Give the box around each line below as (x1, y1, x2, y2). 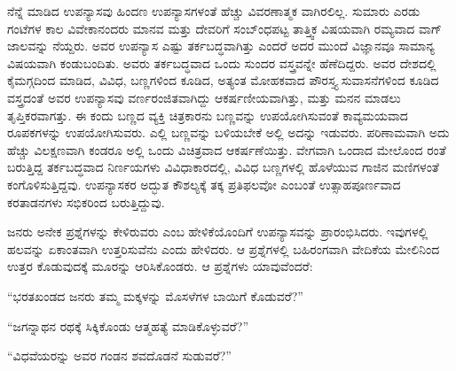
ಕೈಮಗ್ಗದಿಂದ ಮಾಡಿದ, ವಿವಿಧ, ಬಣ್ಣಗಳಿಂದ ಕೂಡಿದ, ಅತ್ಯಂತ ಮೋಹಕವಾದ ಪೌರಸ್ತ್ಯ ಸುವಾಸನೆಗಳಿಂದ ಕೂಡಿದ (7, 71, 439, 89)
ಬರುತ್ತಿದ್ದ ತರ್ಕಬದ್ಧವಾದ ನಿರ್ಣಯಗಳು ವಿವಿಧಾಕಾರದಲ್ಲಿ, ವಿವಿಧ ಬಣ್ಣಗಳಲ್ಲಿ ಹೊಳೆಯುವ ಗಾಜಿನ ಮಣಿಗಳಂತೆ (7, 158, 439, 176)
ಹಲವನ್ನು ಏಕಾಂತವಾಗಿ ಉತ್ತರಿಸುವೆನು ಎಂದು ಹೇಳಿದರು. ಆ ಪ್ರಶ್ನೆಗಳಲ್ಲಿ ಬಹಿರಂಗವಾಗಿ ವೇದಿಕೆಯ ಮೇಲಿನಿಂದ (7, 239, 440, 258)
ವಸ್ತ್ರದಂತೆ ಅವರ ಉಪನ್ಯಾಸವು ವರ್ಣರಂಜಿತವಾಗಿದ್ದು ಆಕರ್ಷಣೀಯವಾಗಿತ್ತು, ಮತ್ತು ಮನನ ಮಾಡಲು (7, 88, 401, 106)
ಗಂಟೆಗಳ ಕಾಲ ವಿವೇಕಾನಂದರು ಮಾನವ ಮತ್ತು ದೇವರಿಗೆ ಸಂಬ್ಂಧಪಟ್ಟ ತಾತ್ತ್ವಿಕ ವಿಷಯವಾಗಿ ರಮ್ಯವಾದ (7, 19, 415, 37)
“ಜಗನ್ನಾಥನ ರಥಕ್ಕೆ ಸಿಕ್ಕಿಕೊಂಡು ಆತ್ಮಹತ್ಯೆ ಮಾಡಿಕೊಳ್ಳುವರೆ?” (7, 316, 249, 335)
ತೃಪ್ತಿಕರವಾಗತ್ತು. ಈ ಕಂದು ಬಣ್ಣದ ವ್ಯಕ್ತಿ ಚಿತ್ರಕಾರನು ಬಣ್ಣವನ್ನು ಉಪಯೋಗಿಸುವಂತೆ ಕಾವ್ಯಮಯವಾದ (7, 105, 408, 124)
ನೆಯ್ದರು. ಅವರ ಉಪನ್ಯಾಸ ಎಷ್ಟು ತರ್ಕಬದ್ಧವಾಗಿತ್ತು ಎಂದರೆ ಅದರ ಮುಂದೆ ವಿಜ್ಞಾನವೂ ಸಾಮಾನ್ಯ (52, 36, 435, 55)
